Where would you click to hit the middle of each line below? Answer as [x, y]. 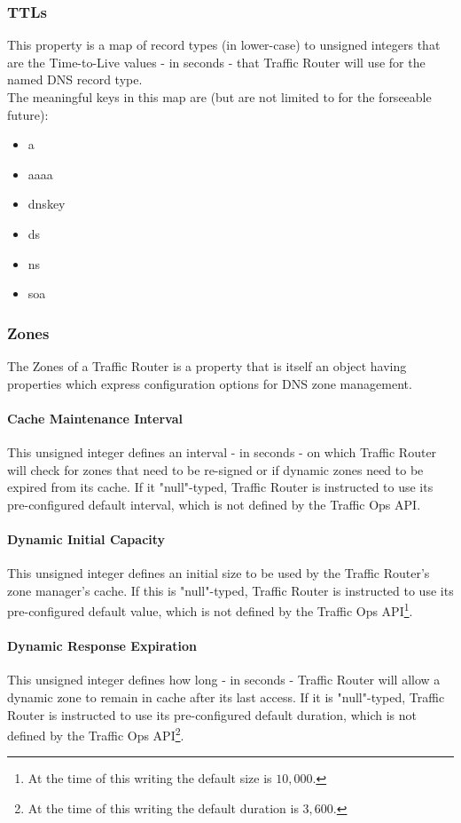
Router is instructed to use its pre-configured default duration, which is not [212, 714]
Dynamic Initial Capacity [86, 538]
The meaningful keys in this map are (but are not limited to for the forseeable [219, 97]
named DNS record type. [75, 79]
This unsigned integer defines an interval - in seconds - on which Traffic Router [222, 451]
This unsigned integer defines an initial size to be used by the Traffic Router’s [219, 573]
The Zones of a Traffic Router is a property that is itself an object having [207, 365]
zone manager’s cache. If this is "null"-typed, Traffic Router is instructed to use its [230, 590]
